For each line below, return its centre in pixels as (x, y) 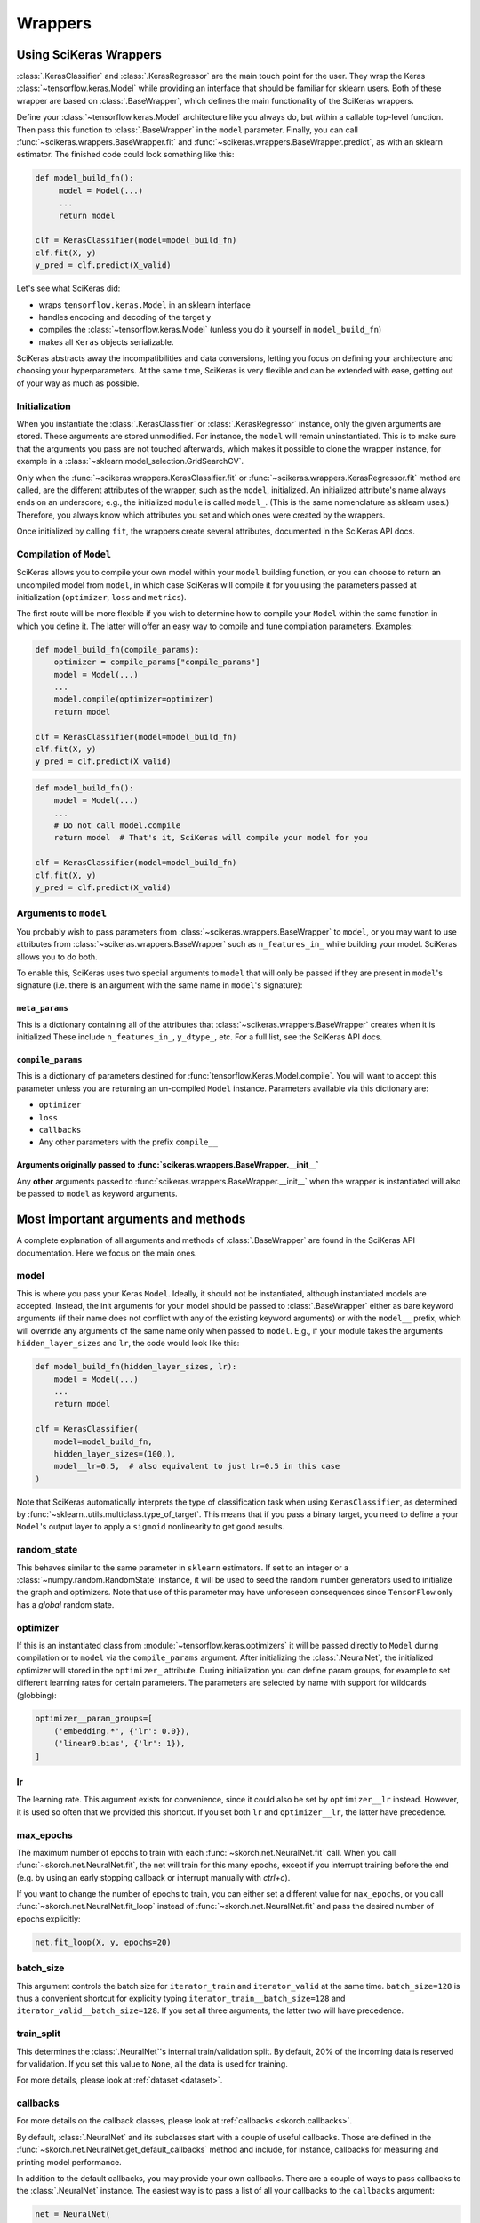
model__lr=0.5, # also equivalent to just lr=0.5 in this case (197, 1466)
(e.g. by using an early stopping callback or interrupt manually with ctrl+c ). (153, 1877)
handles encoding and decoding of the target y (125, 317)
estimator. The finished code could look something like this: (125, 155)
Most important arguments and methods (131, 1220)
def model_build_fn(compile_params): (117, 650)
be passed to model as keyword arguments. (97, 1194)
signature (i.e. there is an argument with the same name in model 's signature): (160, 985)
